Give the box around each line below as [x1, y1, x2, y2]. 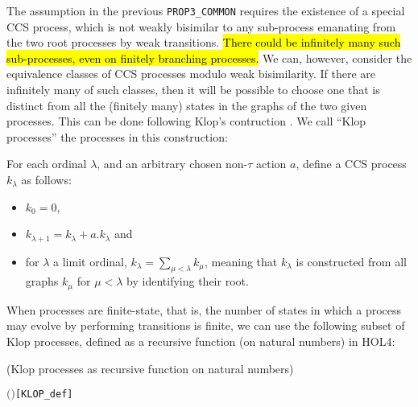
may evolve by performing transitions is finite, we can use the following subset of [6, 317, 405, 334]
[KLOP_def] [14, 388, 73, 401]
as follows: [21, 171, 72, 187]
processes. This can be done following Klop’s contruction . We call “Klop [6, 113, 366, 129]
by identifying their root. [126, 273, 249, 290]
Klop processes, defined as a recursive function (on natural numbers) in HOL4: [6, 333, 395, 350]
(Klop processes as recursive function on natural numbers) [6, 360, 294, 376]
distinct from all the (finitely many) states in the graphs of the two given [6, 97, 367, 113]
